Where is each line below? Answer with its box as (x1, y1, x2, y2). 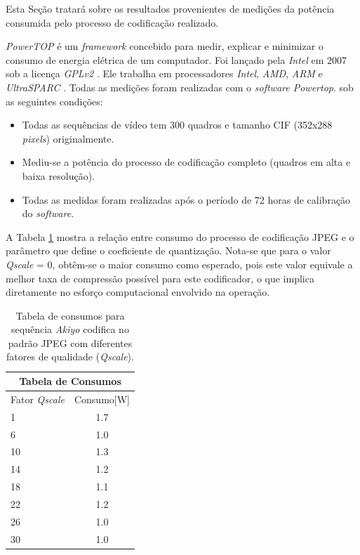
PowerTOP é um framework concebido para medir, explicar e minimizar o (6, 39, 324, 53)
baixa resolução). (22, 168, 95, 183)
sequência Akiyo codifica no (11, 322, 129, 337)
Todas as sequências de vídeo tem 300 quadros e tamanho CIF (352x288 (22, 117, 333, 132)
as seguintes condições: (6, 93, 103, 108)
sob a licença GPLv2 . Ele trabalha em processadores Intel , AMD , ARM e (6, 66, 323, 81)
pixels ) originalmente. (22, 131, 114, 145)
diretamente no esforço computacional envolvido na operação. (6, 285, 270, 299)
